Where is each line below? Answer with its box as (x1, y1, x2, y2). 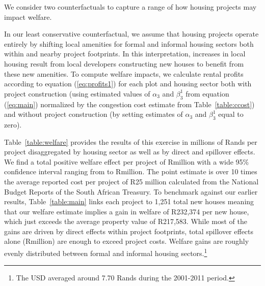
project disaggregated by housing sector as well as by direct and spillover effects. (4, 146, 255, 157)
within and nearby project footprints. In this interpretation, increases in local (4, 48, 246, 59)
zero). (4, 119, 22, 130)
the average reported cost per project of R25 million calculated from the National (4, 176, 259, 186)
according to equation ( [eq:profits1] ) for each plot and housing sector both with (4, 78, 252, 89)
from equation (185, 88, 229, 99)
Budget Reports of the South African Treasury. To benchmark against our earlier (4, 186, 258, 197)
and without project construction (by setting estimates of (4, 109, 183, 119)
